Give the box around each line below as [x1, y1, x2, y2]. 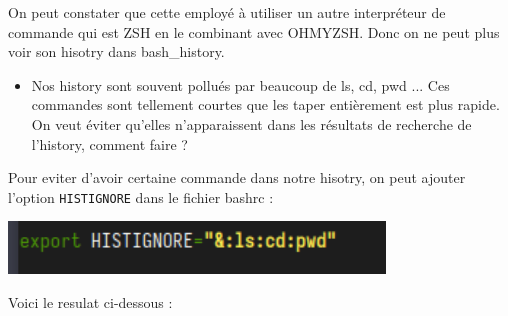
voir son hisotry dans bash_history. [8, 41, 225, 62]
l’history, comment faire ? [31, 133, 188, 154]
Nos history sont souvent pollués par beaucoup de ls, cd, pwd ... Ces [31, 74, 450, 95]
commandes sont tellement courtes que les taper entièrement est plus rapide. [31, 94, 500, 115]
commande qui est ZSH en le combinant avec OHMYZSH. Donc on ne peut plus [8, 21, 500, 42]
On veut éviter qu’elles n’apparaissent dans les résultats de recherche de [31, 113, 472, 134]
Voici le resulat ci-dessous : [8, 291, 173, 312]
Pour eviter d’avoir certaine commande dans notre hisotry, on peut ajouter [8, 167, 466, 188]
